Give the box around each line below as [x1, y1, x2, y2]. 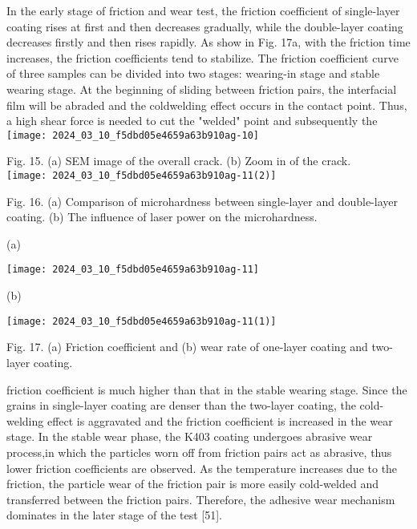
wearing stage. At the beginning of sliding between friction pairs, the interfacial [6, 80, 397, 97]
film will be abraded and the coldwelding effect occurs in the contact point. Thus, [6, 96, 407, 113]
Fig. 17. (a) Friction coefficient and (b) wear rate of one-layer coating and [6, 338, 368, 355]
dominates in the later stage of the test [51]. [6, 507, 222, 523]
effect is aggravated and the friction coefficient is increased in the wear [47, 412, 393, 429]
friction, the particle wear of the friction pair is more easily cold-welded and [6, 475, 379, 492]
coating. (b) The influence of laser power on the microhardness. [6, 208, 318, 225]
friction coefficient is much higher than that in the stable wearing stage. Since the [6, 381, 407, 398]
